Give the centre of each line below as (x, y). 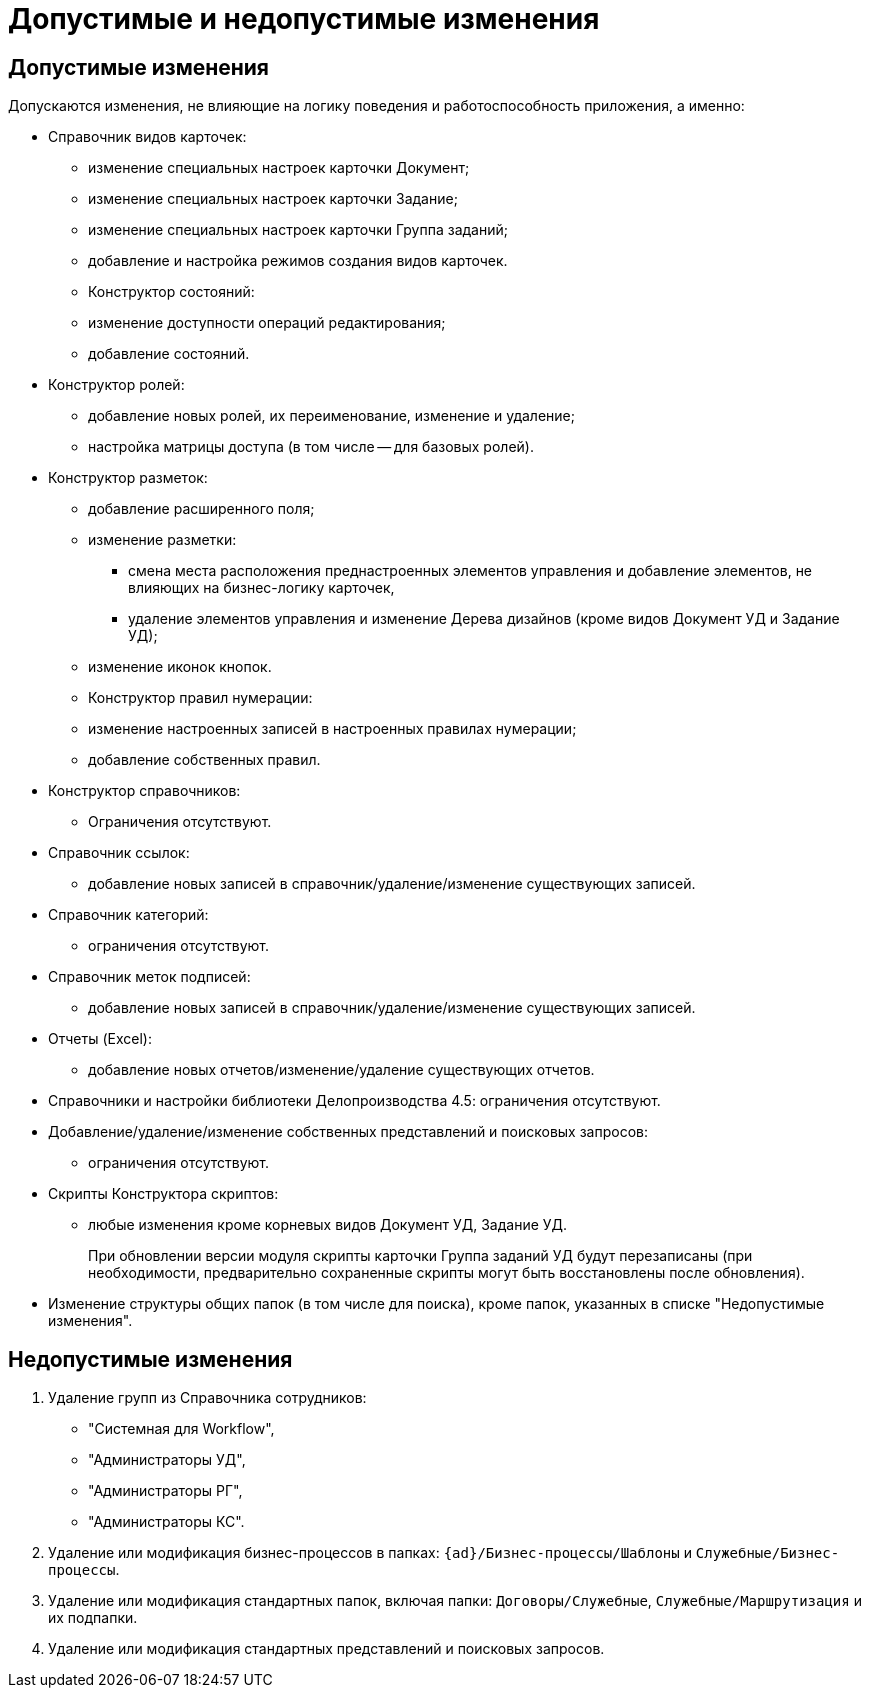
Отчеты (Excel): (100, 1039)
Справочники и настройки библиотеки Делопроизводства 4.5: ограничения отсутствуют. (354, 1101)
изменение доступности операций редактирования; (267, 323)
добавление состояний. (169, 354)
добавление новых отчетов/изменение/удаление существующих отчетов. (341, 1070)
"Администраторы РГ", (165, 1491)
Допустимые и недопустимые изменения (304, 19)
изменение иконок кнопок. (180, 667)
